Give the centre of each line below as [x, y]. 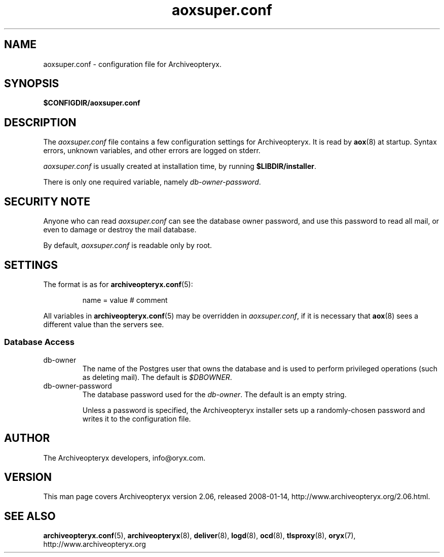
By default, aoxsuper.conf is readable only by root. [128, 246]
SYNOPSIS [32, 84]
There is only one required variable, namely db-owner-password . [152, 182]
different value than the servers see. [104, 324]
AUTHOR [27, 438]
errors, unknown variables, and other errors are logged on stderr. [152, 151]
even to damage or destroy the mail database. [120, 230]
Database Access [39, 342]
